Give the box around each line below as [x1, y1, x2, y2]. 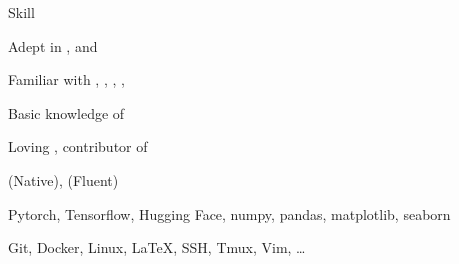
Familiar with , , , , [8, 69, 125, 90]
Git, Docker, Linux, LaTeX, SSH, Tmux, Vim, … [8, 237, 306, 258]
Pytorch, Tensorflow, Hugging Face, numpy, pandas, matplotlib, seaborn [8, 203, 451, 224]
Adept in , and [8, 35, 98, 56]
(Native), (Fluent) [8, 169, 119, 190]
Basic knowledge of [8, 102, 125, 123]
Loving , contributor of [8, 136, 148, 157]
